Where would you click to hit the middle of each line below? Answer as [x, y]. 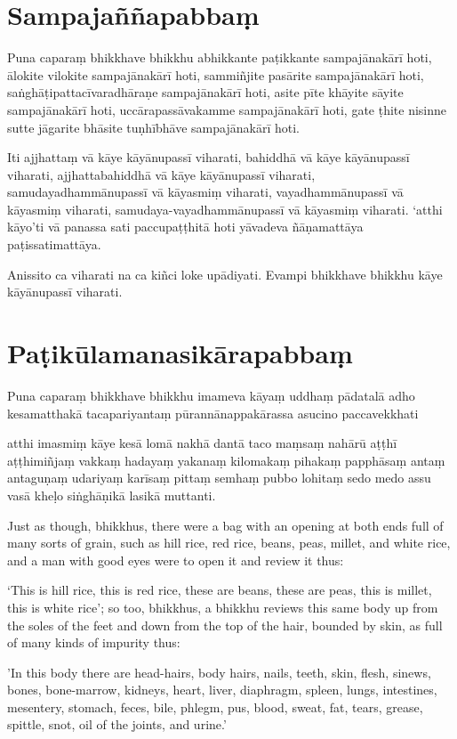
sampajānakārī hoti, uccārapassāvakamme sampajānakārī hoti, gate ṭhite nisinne [227, 109]
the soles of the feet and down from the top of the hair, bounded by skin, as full [225, 625]
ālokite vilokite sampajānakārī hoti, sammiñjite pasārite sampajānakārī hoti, [216, 74]
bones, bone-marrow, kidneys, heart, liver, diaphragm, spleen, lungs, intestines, [222, 690]
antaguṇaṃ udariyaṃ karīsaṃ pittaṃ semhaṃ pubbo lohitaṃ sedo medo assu [219, 478]
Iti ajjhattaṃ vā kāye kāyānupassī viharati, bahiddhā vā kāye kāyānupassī [208, 157]
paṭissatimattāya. [54, 244]
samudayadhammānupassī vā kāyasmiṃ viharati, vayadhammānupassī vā [205, 192]
